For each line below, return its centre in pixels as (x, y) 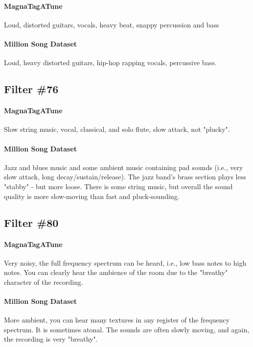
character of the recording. (44, 282)
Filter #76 (31, 89)
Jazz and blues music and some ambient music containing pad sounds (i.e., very (124, 167)
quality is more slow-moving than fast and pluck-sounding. (92, 196)
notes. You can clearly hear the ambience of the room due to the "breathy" (116, 272)
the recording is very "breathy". (51, 339)
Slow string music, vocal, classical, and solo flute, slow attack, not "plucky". (117, 129)
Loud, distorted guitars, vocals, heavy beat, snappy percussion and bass (112, 24)
